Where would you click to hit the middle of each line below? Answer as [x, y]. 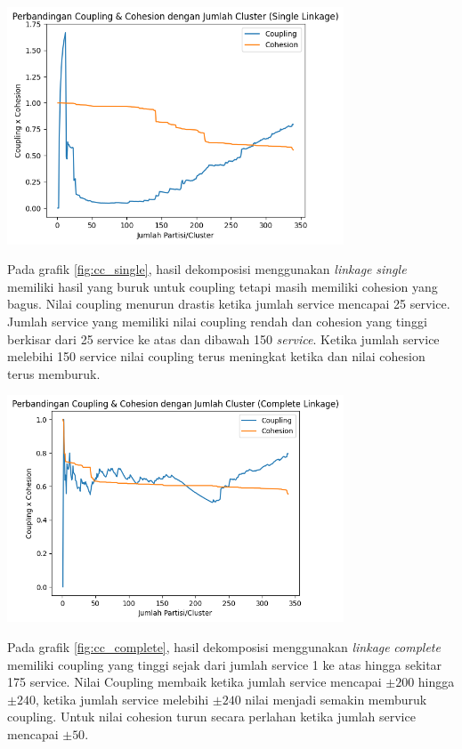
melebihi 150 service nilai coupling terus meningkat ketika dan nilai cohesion [216, 356]
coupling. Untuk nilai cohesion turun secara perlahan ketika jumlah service [211, 717]
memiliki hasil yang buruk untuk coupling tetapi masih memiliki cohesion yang [223, 286]
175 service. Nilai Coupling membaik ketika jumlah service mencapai [195, 682]
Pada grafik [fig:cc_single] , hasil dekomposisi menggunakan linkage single [207, 269]
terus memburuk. [54, 373]
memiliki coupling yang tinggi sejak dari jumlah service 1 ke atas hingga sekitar [225, 664]
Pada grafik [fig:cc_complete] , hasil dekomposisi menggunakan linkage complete [224, 647]
